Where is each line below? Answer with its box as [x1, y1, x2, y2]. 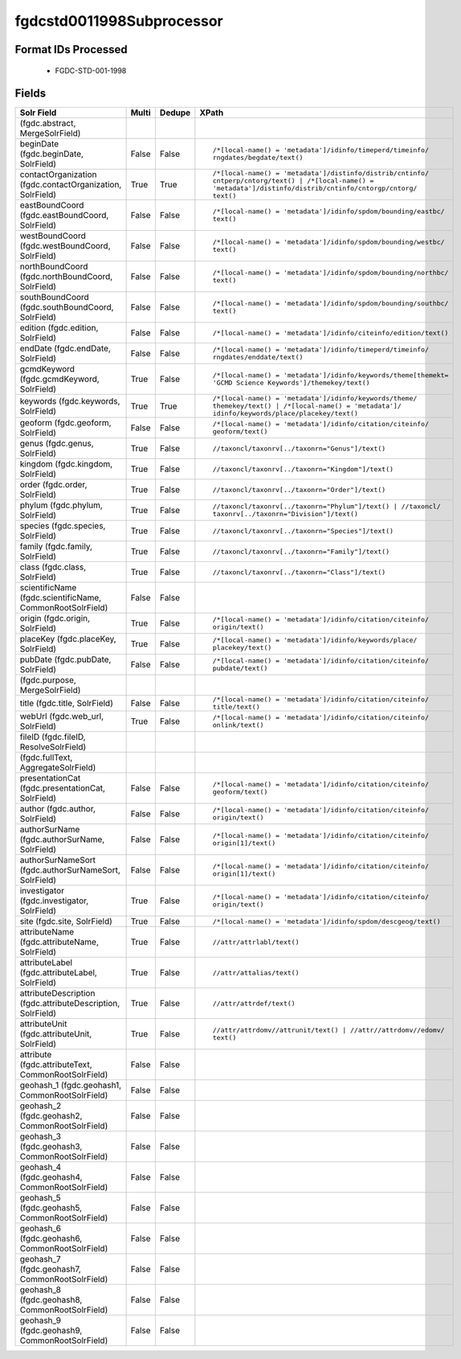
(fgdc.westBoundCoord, [19, 240, 112, 252]
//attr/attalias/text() [212, 968, 300, 977]
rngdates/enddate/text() [212, 353, 304, 362]
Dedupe [159, 107, 191, 118]
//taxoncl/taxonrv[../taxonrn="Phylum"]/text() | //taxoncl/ [212, 503, 441, 511]
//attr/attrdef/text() [212, 999, 296, 1008]
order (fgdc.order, [19, 479, 88, 491]
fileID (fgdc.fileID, [19, 732, 86, 743]
